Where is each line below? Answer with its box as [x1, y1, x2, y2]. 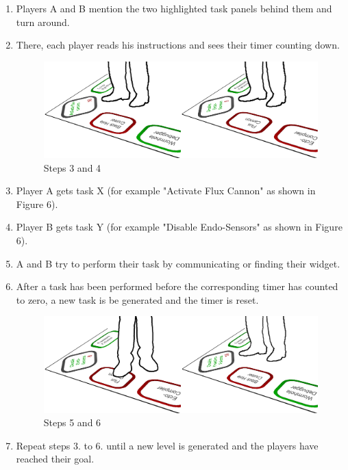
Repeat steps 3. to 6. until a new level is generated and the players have [16, 438, 319, 452]
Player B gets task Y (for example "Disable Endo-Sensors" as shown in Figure [16, 220, 343, 234]
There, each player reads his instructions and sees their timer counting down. [16, 38, 340, 52]
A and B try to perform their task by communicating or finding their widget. [16, 256, 340, 270]
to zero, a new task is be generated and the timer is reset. [16, 292, 259, 306]
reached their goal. [16, 452, 95, 466]
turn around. [16, 14, 70, 29]
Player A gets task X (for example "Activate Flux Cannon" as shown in [16, 183, 316, 198]
